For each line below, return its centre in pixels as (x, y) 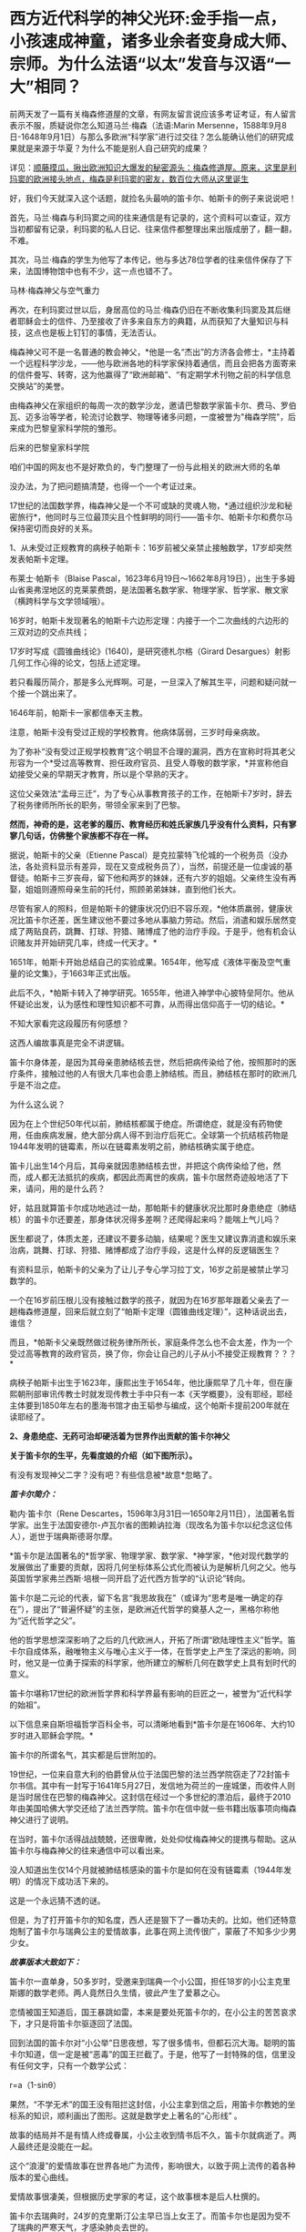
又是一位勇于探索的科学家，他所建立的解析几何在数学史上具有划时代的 (165, 1662)
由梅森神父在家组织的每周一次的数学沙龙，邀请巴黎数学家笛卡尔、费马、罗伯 (153, 405)
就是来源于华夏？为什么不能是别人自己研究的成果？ (113, 148)
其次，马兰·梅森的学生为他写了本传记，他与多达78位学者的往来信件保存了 (147, 260)
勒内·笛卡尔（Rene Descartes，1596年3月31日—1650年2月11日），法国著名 (148, 1513)
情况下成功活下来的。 (73, 1880)
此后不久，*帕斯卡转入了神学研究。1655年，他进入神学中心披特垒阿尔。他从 (152, 993)
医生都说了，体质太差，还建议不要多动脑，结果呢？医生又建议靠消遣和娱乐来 (153, 1238)
